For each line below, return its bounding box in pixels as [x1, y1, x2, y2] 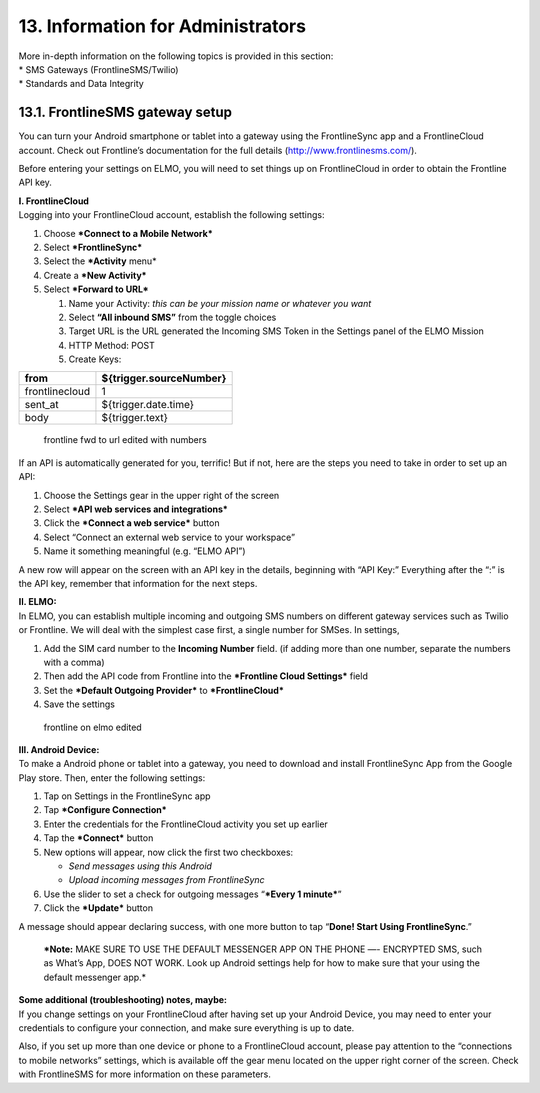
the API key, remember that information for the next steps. [18, 578, 258, 589]
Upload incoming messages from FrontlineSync [68, 874, 265, 886]
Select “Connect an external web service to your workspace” [43, 531, 295, 543]
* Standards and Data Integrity [18, 78, 144, 90]
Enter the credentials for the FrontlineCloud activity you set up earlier [43, 818, 329, 830]
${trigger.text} [101, 411, 169, 425]
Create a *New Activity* [43, 269, 147, 281]
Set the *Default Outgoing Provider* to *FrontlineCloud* [43, 684, 284, 696]
